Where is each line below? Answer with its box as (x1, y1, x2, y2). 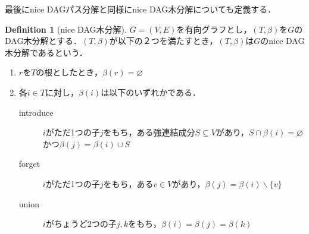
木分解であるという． (5, 46, 88, 58)
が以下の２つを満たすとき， (109, 34, 218, 47)
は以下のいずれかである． (101, 86, 201, 98)
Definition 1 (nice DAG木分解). (5, 23, 127, 35)
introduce (18, 106, 54, 118)
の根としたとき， (36, 66, 102, 78)
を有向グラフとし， (176, 23, 252, 35)
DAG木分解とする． (5, 34, 82, 47)
